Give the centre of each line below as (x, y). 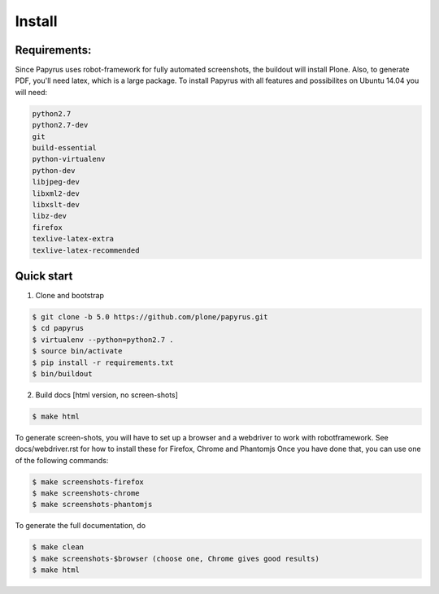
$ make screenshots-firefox (88, 482)
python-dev (54, 170)
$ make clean (58, 547)
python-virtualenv (69, 159)
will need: (31, 92)
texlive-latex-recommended (86, 250)
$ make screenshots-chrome (86, 493)
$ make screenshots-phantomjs (92, 505)
